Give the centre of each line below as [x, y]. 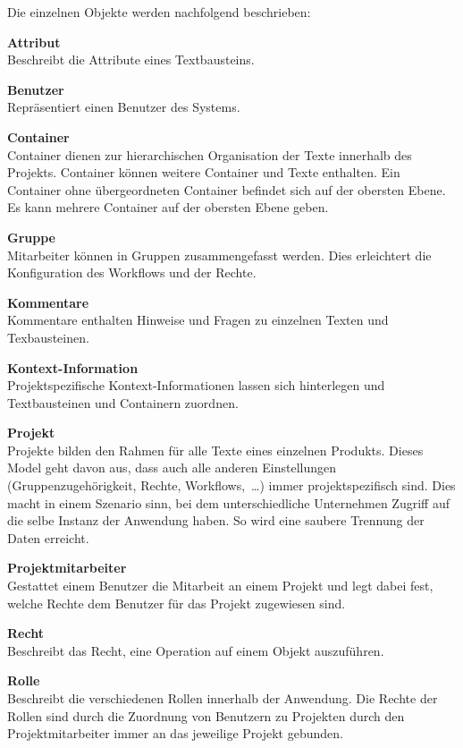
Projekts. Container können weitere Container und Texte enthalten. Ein [204, 172]
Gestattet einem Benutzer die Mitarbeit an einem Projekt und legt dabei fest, [220, 586]
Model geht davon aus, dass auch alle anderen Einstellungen [172, 467]
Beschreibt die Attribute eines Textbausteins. [131, 59]
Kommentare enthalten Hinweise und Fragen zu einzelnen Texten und [198, 320]
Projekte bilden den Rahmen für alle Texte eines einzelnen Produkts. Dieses [215, 450]
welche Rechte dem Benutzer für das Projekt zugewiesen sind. [177, 603]
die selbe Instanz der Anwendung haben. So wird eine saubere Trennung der [216, 520]
